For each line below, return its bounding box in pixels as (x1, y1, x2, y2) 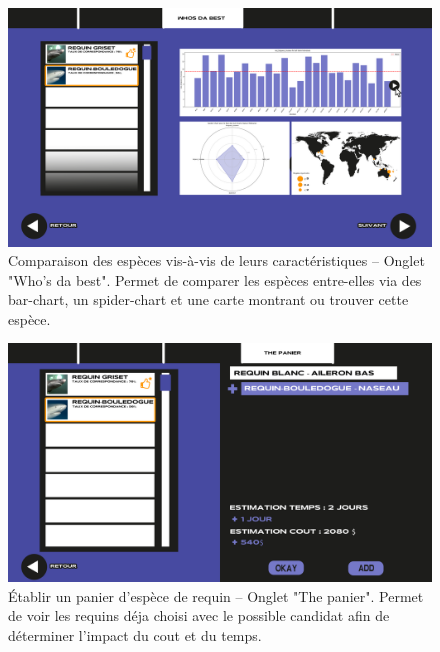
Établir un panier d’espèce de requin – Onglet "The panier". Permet (8, 585, 424, 606)
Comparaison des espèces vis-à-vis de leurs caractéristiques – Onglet (8, 250, 425, 271)
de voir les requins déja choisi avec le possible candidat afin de (8, 605, 390, 626)
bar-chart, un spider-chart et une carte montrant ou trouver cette (8, 289, 409, 310)
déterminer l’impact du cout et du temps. (8, 624, 262, 645)
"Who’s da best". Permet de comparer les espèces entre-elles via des (8, 269, 422, 290)
